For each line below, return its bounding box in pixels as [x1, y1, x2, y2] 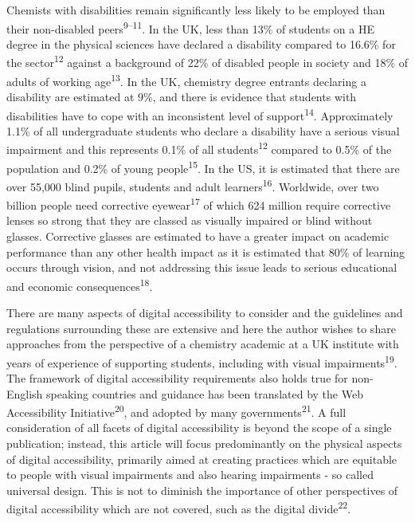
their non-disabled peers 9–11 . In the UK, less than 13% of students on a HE [6, 18, 374, 37]
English [6, 385, 43, 402]
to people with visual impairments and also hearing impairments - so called [6, 466, 374, 483]
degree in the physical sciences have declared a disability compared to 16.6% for [6, 35, 396, 52]
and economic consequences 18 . [6, 275, 153, 294]
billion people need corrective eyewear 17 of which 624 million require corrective [6, 194, 391, 213]
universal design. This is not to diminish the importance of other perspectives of [6, 481, 398, 498]
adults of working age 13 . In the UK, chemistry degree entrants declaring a [6, 70, 366, 89]
